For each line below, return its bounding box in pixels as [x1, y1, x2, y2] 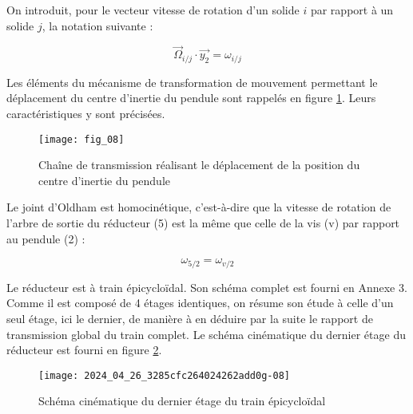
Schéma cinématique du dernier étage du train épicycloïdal [38, 392, 326, 409]
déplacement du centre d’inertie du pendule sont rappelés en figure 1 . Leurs [6, 89, 376, 106]
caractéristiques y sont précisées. [6, 105, 165, 122]
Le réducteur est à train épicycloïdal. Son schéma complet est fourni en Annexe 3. [6, 278, 407, 295]
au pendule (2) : [6, 230, 85, 246]
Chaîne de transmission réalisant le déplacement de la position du [38, 156, 360, 173]
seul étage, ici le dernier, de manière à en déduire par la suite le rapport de [6, 310, 373, 326]
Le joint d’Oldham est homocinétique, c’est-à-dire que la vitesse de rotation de [6, 199, 391, 215]
